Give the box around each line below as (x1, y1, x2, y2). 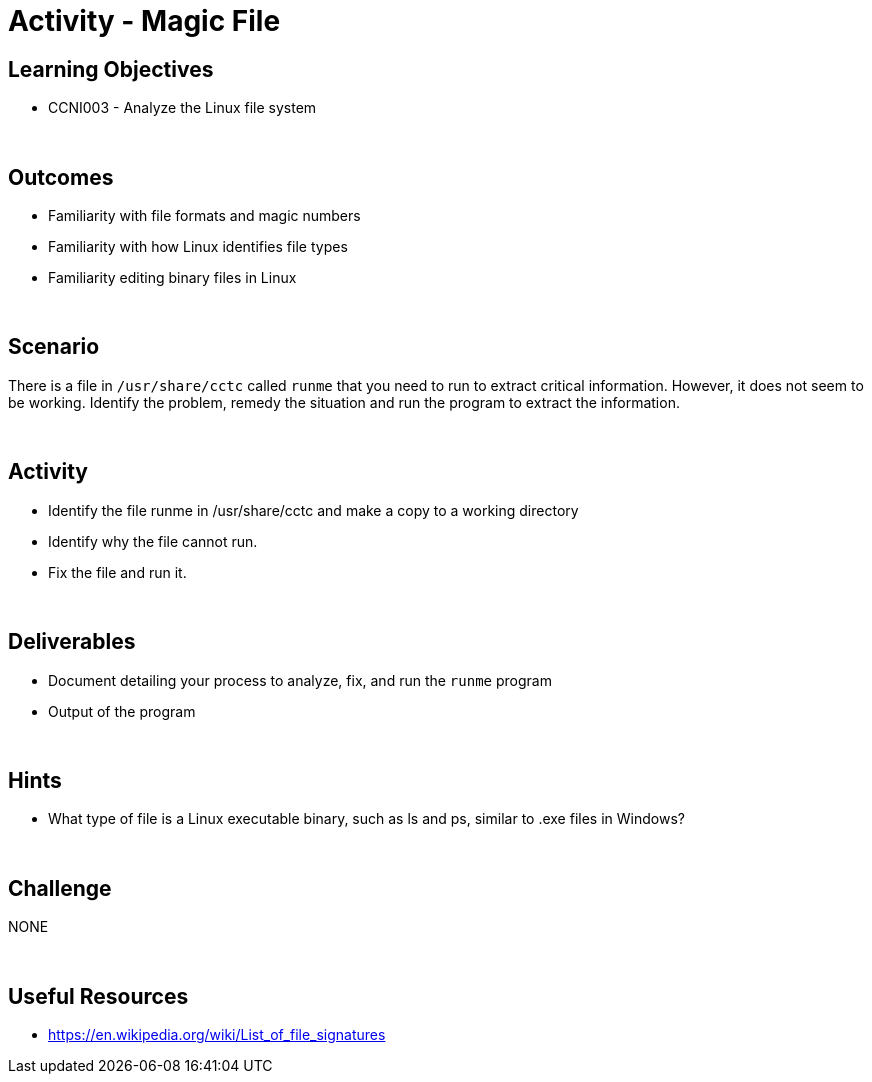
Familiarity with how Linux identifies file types (48, 238, 348, 256)
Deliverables (8, 629, 136, 655)
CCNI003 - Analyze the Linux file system (48, 99, 317, 117)
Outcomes (8, 164, 114, 190)
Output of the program (48, 702, 196, 720)
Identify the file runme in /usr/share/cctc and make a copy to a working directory (48, 501, 579, 519)
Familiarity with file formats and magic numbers (48, 207, 361, 225)
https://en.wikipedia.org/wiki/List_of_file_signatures (48, 1026, 386, 1044)
